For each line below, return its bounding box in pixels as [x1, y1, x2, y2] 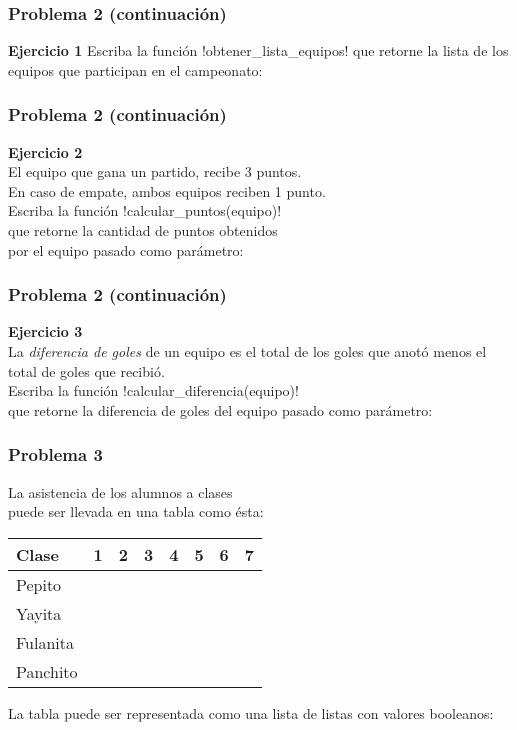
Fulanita [16, 630, 75, 654]
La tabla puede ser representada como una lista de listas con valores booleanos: [8, 702, 494, 723]
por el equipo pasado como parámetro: [8, 239, 244, 260]
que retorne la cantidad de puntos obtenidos [8, 220, 278, 240]
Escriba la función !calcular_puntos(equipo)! [8, 200, 282, 221]
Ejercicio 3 [8, 321, 83, 342]
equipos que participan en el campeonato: [8, 59, 263, 80]
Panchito [16, 659, 78, 683]
